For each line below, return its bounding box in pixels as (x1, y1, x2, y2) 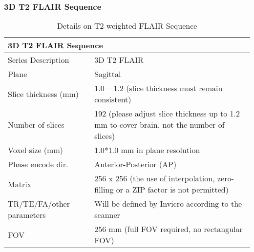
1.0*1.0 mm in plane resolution (94, 144, 200, 156)
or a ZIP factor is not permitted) (116, 184, 229, 195)
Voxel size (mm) (8, 144, 63, 156)
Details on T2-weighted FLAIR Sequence (57, 20, 197, 32)
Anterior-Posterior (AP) (94, 158, 177, 170)
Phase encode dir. (8, 158, 68, 170)
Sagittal (94, 68, 121, 80)
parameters (8, 209, 46, 221)
